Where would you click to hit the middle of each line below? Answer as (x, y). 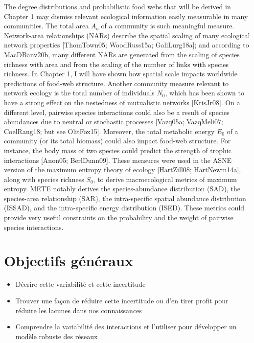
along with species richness (44, 179)
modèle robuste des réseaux (57, 336)
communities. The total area (46, 26)
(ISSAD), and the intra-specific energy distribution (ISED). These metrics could (124, 208)
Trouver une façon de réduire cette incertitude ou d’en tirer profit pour (122, 300)
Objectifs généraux (69, 261)
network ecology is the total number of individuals (79, 93)
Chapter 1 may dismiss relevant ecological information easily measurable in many (126, 16)
